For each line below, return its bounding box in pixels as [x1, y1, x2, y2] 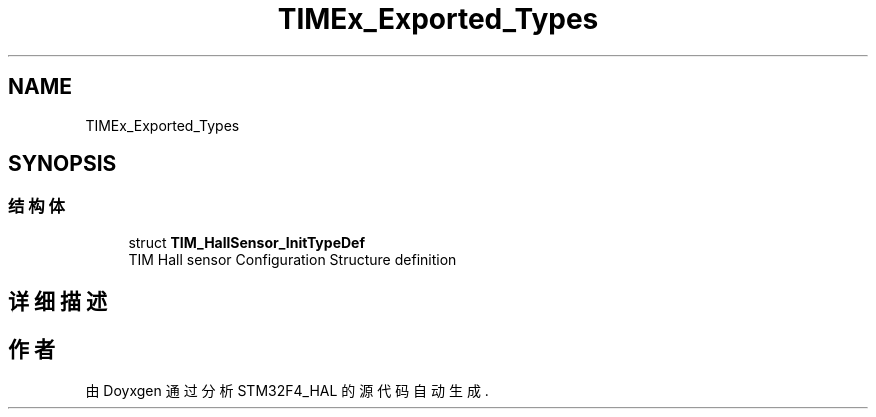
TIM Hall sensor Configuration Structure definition [128, 250, 457, 268]
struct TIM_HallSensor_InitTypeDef [128, 233, 365, 251]
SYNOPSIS [8, 151, 117, 177]
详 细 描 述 [8, 289, 107, 315]
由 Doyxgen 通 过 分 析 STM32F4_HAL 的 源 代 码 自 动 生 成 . [85, 382, 489, 400]
